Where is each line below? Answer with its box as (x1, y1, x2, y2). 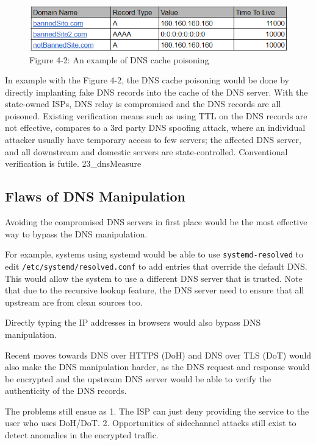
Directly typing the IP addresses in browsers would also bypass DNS (5, 316, 261, 329)
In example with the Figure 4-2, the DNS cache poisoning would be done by (5, 74, 290, 86)
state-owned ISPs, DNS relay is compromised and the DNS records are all (5, 97, 281, 110)
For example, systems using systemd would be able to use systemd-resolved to (5, 248, 303, 261)
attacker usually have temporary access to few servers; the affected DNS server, (5, 133, 301, 146)
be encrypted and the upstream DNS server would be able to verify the (5, 372, 271, 385)
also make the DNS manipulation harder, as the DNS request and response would (5, 360, 310, 373)
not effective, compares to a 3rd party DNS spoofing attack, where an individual (5, 121, 306, 134)
